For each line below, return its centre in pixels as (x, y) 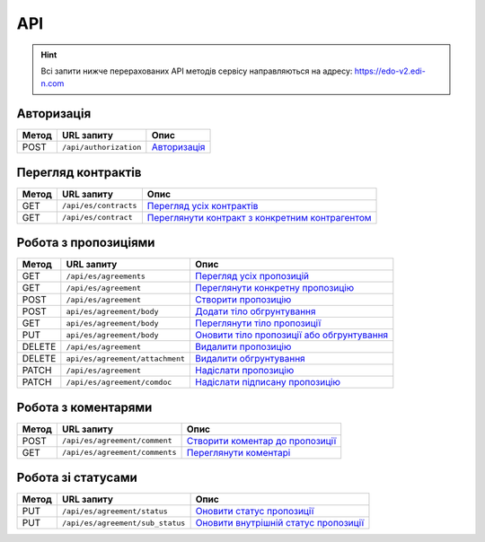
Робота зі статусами (77, 478)
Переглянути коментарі (238, 452)
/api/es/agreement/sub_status (123, 523)
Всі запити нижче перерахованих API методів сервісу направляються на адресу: (197, 71)
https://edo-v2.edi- (390, 71)
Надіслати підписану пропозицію (268, 382)
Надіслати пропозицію (244, 371)
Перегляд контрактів (79, 172)
